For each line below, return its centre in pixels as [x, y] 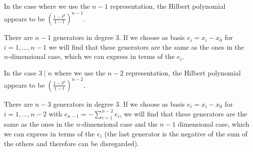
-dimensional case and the [119, 124]
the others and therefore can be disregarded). [72, 143]
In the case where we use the [47, 6]
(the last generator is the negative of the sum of [176, 133]
